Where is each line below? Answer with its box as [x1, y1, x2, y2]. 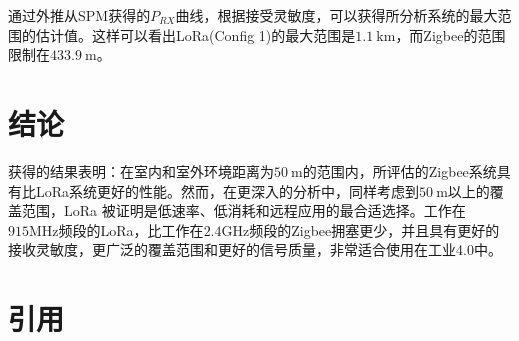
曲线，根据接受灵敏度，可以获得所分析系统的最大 [175, 5, 498, 25]
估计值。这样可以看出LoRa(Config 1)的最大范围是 [35, 24, 356, 45]
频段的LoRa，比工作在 [58, 219, 204, 240]
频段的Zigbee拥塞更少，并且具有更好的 [249, 219, 500, 240]
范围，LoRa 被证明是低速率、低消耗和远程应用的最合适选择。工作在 [21, 200, 466, 221]
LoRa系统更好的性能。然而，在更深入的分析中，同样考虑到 [35, 180, 420, 201]
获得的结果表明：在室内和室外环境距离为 [8, 160, 274, 181]
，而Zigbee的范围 [395, 24, 506, 45]
